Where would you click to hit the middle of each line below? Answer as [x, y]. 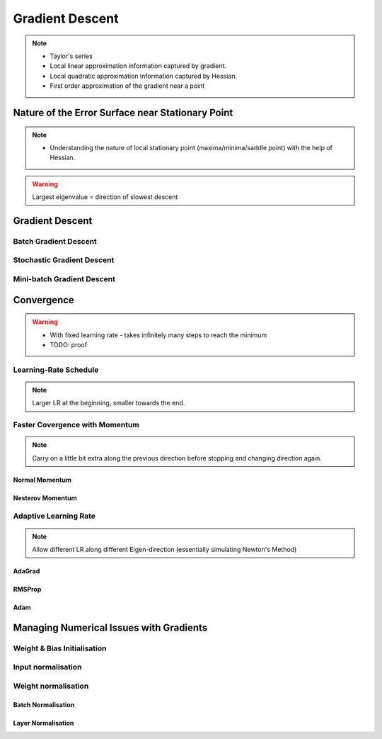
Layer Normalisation [44, 723]
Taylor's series [71, 56]
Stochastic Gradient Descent [64, 260]
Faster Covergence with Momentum [76, 425]
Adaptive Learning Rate [54, 516]
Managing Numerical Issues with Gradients [110, 627]
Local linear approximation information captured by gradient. [138, 66]
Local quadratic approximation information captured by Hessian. [143, 76]
